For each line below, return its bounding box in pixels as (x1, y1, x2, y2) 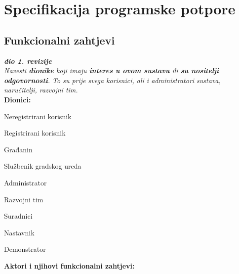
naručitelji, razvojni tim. (4, 85, 78, 95)
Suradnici (4, 211, 33, 221)
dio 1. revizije (4, 55, 52, 66)
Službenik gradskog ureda (4, 161, 81, 171)
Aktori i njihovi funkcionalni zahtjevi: (4, 260, 135, 271)
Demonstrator (4, 244, 46, 254)
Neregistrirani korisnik (4, 111, 72, 121)
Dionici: (4, 94, 31, 104)
